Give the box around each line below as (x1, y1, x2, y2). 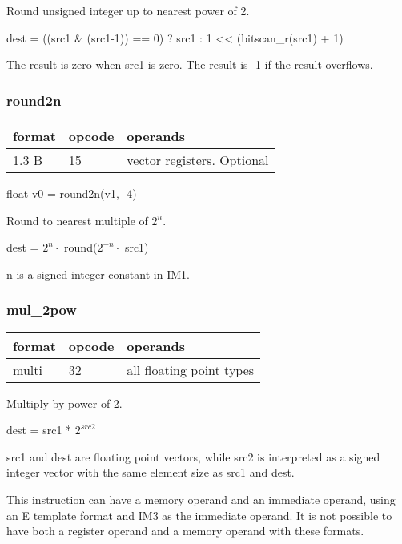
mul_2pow (6, 300, 77, 320)
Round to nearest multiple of (6, 212, 148, 228)
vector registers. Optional (127, 151, 269, 169)
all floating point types (127, 360, 255, 379)
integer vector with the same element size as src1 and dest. (6, 464, 295, 481)
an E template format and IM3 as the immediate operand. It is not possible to (6, 506, 392, 523)
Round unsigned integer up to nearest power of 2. (6, 2, 250, 18)
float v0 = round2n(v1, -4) (6, 185, 137, 201)
